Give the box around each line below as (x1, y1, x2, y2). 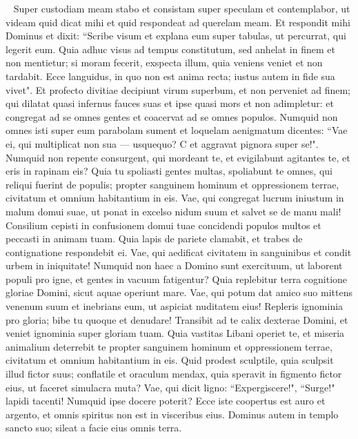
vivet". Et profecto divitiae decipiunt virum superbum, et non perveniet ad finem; (6, 82, 350, 97)
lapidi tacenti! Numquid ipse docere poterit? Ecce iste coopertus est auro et (6, 393, 326, 408)
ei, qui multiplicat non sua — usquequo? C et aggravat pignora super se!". (6, 136, 319, 150)
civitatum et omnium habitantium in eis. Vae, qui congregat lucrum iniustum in (6, 191, 344, 205)
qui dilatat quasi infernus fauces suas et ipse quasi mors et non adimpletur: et (6, 96, 334, 110)
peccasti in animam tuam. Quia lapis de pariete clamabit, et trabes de (6, 231, 303, 246)
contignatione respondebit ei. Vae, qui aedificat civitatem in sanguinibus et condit (6, 244, 352, 259)
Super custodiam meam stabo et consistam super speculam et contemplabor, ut (13, 1, 350, 15)
